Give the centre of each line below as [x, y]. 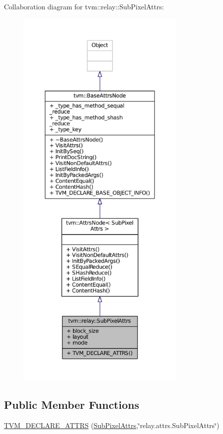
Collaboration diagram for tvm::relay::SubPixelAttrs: [84, 6]
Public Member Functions [72, 404]
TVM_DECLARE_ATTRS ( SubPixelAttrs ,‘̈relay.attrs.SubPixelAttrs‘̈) [112, 425]
